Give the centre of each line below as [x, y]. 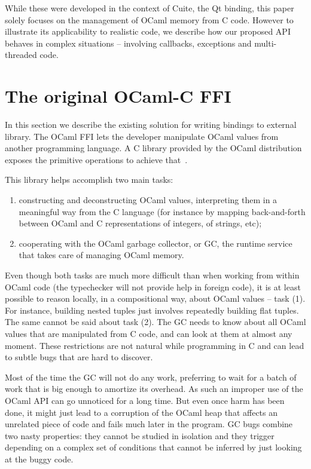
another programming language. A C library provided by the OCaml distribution [153, 148]
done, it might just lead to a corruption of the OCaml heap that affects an [141, 412]
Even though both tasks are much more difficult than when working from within [152, 275]
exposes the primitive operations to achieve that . [96, 159]
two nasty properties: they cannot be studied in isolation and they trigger [140, 435]
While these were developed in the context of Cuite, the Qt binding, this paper [150, 8]
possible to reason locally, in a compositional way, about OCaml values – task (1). [155, 298]
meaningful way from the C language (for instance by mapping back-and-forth [162, 211]
